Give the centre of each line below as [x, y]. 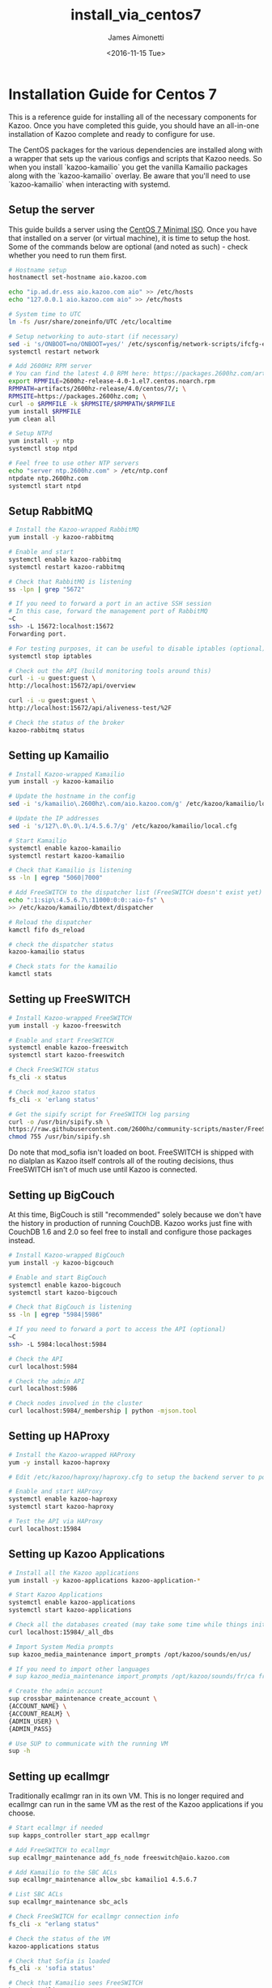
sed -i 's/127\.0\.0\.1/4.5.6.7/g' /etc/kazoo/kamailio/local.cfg [123, 826]
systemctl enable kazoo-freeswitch [68, 1048]
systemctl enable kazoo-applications [72, 1603]
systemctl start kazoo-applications [70, 1610]
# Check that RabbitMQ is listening [70, 581]
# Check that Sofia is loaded [59, 1961]
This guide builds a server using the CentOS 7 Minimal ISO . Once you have [133, 229]
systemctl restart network [54, 351]
